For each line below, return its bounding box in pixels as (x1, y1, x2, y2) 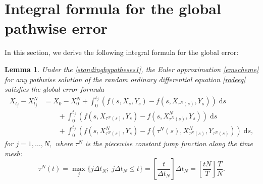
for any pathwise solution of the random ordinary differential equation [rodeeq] (5, 74, 246, 84)
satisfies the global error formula (5, 84, 104, 94)
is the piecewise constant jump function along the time (85, 138, 253, 148)
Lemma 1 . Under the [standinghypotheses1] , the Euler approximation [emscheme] (5, 64, 259, 74)
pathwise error (5, 18, 108, 38)
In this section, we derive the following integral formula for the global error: (5, 47, 239, 57)
